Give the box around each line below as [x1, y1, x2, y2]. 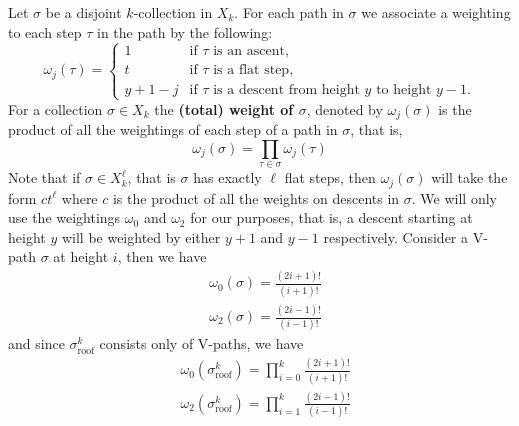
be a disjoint [45, 2, 122, 22]
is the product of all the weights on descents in [112, 187, 400, 208]
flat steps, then [284, 167, 376, 188]
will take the [431, 167, 508, 188]
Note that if [8, 167, 81, 188]
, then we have [117, 246, 207, 267]
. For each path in [234, 2, 344, 22]
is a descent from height [213, 82, 360, 97]
